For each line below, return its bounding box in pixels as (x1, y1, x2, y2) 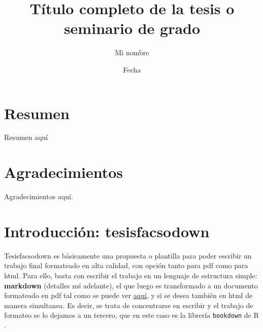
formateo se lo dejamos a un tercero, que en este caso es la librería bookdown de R (4, 310, 259, 320)
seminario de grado (63, 18, 201, 39)
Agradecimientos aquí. (4, 191, 73, 202)
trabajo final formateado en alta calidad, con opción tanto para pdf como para (4, 260, 248, 271)
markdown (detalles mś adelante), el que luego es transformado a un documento (4, 280, 258, 290)
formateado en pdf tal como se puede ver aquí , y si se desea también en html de (4, 290, 253, 301)
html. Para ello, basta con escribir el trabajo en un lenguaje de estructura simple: (4, 270, 257, 281)
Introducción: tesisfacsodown (4, 220, 210, 241)
